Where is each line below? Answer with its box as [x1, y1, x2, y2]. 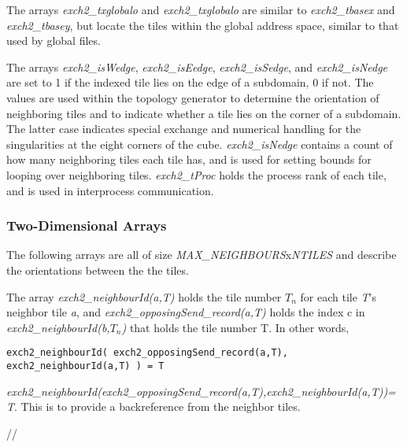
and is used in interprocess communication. [6, 182, 214, 198]
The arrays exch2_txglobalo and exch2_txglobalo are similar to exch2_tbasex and [6, 2, 395, 17]
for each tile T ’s [300, 288, 377, 305]
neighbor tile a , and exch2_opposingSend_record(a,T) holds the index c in [6, 304, 365, 320]
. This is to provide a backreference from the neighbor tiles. [14, 398, 301, 415]
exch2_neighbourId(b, [6, 319, 110, 335]
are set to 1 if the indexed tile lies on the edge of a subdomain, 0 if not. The [6, 74, 374, 91]
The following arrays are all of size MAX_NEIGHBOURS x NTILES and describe [6, 246, 397, 263]
